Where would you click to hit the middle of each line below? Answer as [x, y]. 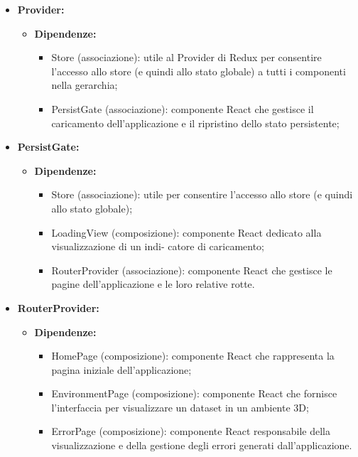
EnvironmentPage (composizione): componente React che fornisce [194, 393]
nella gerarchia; [85, 85]
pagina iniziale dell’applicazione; [121, 369]
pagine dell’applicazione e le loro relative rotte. [153, 284]
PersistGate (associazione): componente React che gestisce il [183, 108]
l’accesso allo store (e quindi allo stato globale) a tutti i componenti [199, 71]
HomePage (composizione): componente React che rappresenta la [193, 356]
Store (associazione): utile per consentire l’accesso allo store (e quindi [202, 194]
